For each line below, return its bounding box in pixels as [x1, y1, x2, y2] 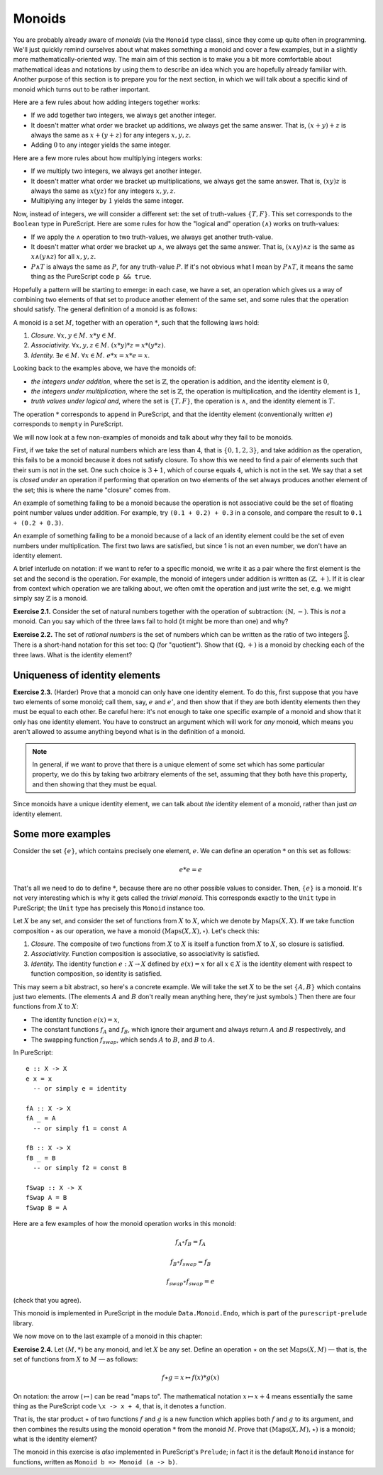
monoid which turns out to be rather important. [13, 85, 150, 94]
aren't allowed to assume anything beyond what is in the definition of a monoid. [13, 728, 245, 736]
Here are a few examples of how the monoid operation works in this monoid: [13, 1220, 237, 1228]
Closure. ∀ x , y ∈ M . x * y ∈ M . [30, 331, 116, 340]
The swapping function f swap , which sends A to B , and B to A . [30, 1035, 216, 1045]
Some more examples [13, 828, 111, 840]
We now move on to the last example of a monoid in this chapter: [13, 1332, 203, 1340]
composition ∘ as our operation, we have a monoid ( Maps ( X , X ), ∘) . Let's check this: [13, 926, 260, 935]
